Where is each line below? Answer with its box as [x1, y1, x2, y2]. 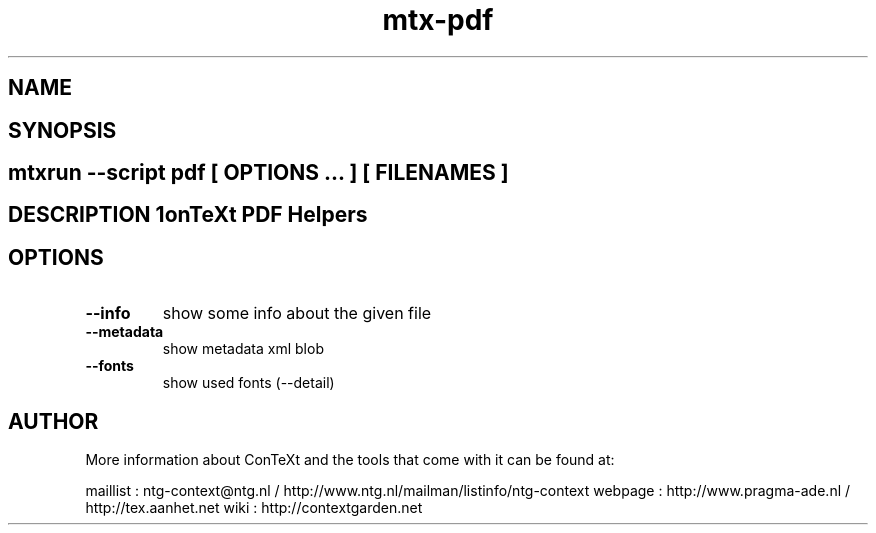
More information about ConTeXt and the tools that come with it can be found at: [85, 451, 615, 469]
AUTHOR [8, 408, 99, 434]
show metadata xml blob [162, 340, 324, 358]
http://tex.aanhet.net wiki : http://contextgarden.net [85, 499, 423, 517]
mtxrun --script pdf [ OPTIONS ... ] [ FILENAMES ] [8, 160, 509, 186]
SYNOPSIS [8, 117, 117, 143]
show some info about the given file [162, 303, 432, 324]
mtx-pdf [382, 3, 494, 37]
